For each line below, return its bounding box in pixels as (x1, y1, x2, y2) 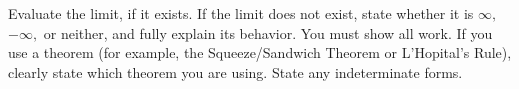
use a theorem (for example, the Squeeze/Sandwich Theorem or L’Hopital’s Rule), (8, 42, 512, 63)
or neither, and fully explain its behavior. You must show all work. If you (43, 22, 493, 43)
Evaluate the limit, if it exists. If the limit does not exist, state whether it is (8, 3, 474, 23)
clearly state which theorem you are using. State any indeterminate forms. (8, 61, 463, 82)
